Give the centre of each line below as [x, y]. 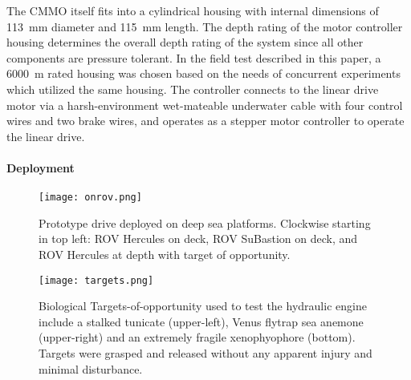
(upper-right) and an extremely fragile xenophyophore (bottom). [197, 337]
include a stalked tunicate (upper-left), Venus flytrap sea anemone [201, 321]
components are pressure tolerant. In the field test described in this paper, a [194, 57]
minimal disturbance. [91, 368]
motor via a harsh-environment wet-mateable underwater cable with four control [205, 105]
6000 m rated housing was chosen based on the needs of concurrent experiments [203, 73]
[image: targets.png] [96, 280]
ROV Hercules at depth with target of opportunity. [165, 254]
